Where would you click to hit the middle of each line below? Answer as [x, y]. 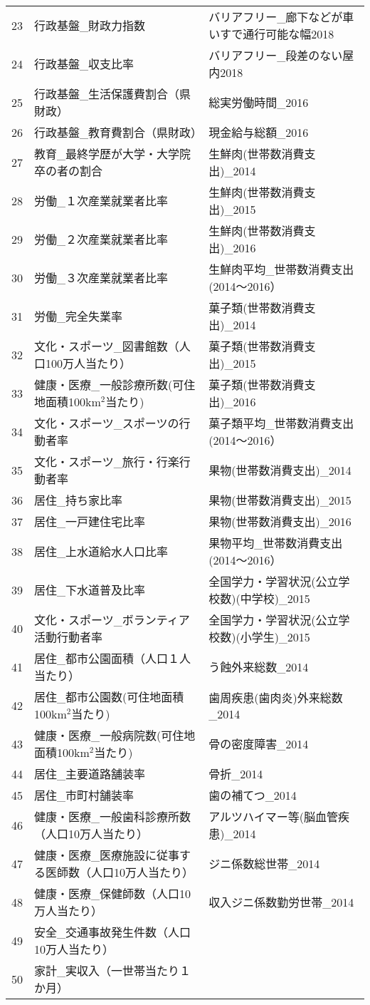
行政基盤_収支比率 [84, 64]
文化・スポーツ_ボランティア [112, 620]
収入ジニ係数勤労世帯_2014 [281, 902]
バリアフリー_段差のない [276, 55]
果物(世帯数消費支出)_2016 [280, 521]
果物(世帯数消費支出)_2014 [280, 470]
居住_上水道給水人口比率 [101, 551]
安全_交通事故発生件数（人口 [113, 932]
